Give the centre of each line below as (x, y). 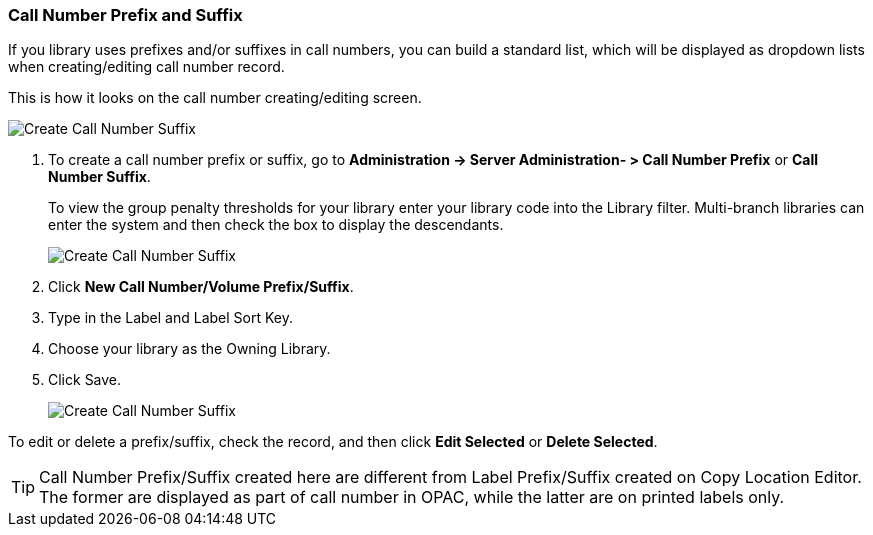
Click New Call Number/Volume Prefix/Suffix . (201, 287)
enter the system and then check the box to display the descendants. (276, 225)
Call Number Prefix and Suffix (125, 15)
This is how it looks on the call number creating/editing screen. (215, 98)
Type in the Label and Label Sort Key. (170, 318)
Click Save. (85, 380)
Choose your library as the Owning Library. (189, 349)
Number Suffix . (99, 177)
